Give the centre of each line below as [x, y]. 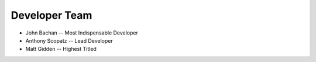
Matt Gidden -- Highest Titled [61, 49]
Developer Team [51, 15]
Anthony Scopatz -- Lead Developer [69, 40]
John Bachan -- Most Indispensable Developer [82, 33]
